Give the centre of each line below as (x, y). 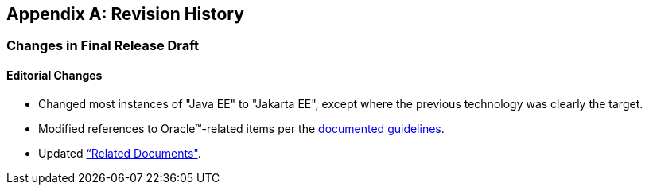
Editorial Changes (54, 76)
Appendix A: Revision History (125, 14)
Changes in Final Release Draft (103, 46)
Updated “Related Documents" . (120, 153)
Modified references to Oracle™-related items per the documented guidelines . (241, 128)
